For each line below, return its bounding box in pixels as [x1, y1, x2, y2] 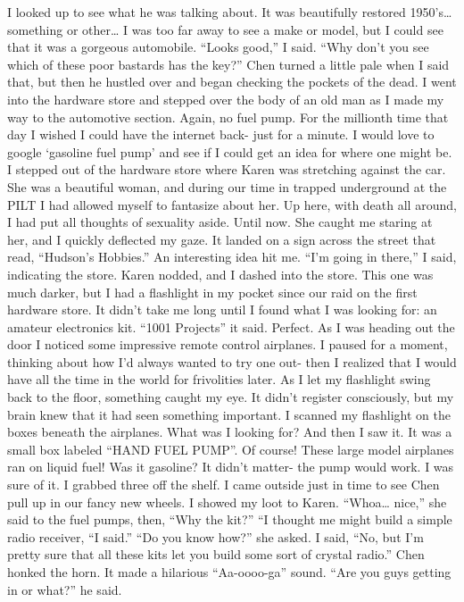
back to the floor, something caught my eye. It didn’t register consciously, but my [7, 388, 454, 406]
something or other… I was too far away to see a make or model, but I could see [7, 20, 443, 38]
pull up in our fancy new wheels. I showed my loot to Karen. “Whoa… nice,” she [7, 492, 447, 511]
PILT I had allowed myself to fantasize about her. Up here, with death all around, [7, 195, 457, 213]
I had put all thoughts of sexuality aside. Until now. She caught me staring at [7, 213, 433, 231]
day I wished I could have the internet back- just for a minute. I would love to [7, 125, 435, 144]
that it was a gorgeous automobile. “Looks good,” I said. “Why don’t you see [7, 38, 429, 56]
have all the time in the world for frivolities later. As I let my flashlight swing [7, 370, 431, 389]
